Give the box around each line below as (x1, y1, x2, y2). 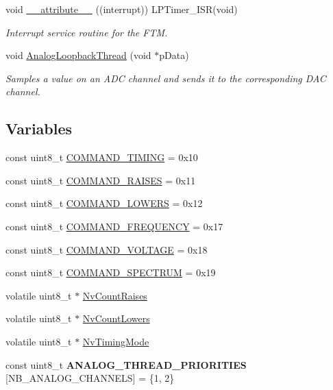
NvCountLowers (82, 311, 150, 326)
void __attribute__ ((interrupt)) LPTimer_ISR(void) (5, 2, 238, 16)
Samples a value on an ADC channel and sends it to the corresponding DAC (5, 71, 326, 85)
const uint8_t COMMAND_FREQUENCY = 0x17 (5, 219, 223, 233)
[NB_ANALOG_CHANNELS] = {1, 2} (5, 371, 175, 385)
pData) (159, 48, 189, 62)
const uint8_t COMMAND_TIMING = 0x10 (5, 150, 198, 164)
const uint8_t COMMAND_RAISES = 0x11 (5, 173, 196, 187)
